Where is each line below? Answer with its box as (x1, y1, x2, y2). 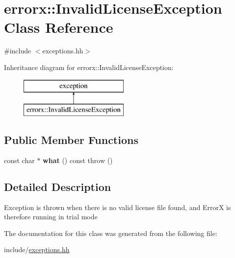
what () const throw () (43, 155, 113, 165)
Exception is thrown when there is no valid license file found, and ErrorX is (4, 202, 231, 212)
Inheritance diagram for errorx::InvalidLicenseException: (4, 62, 174, 72)
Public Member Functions (4, 132, 138, 147)
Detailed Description (4, 179, 111, 194)
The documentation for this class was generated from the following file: (4, 228, 217, 238)
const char (4, 155, 35, 165)
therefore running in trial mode (4, 211, 98, 222)
